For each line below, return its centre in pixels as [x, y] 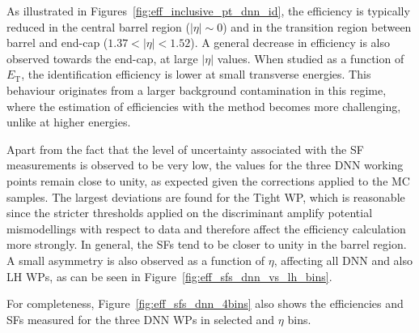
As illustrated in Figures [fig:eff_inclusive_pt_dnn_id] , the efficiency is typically [208, 11]
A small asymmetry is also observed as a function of [136, 260]
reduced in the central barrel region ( [98, 26]
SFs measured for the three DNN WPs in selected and [141, 319]
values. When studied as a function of [311, 58]
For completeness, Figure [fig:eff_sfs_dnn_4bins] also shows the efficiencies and [205, 303]
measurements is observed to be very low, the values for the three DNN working [205, 165]
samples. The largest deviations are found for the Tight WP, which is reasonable [206, 196]
